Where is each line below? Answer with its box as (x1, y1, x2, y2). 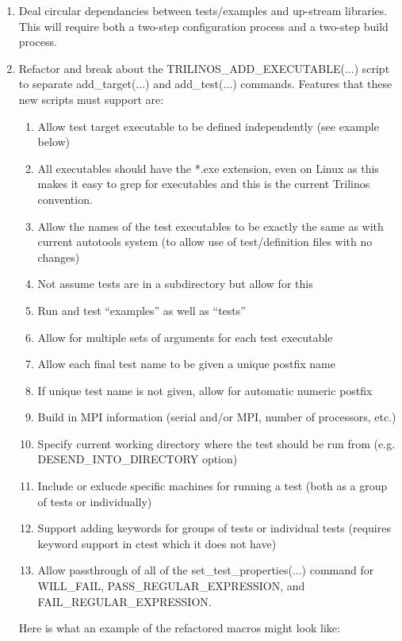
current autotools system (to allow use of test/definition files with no (37, 233, 373, 250)
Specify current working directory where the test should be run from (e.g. (37, 435, 396, 451)
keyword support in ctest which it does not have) (37, 535, 277, 551)
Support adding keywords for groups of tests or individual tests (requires (37, 520, 391, 536)
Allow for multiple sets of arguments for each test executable (37, 328, 333, 345)
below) (37, 133, 71, 150)
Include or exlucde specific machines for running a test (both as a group (37, 478, 388, 494)
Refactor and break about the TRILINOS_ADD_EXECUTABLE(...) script (18, 59, 390, 76)
